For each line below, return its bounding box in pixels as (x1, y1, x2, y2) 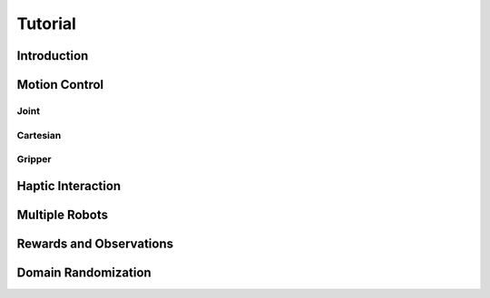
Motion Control (16, 77, 104, 92)
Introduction (16, 48, 89, 63)
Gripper (16, 153, 52, 166)
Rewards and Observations (16, 236, 174, 251)
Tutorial (16, 14, 77, 34)
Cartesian (16, 129, 62, 141)
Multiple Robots (16, 207, 109, 222)
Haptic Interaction (16, 178, 122, 194)
